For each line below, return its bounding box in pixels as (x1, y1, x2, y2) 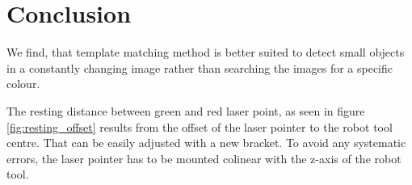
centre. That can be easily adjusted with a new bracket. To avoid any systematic (6, 134, 406, 151)
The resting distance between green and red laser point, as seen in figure (6, 102, 365, 119)
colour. (6, 75, 40, 92)
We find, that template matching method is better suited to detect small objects (6, 44, 405, 61)
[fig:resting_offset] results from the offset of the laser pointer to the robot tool (6, 118, 393, 135)
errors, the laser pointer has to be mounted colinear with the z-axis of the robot (6, 149, 401, 166)
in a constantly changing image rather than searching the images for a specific (6, 59, 393, 76)
